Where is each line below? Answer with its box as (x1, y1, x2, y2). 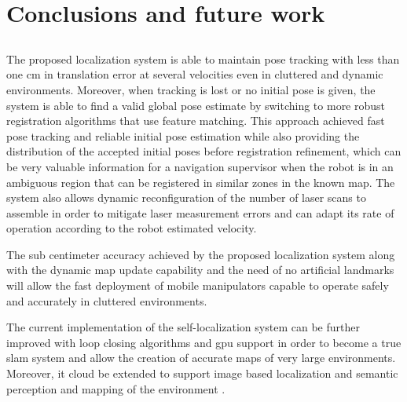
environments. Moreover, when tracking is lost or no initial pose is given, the (6, 81, 376, 97)
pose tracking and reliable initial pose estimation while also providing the (6, 127, 360, 144)
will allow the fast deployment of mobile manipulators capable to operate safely (6, 277, 389, 294)
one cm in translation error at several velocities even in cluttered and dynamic (6, 66, 383, 82)
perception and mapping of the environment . (6, 380, 225, 397)
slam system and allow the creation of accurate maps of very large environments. (6, 349, 396, 366)
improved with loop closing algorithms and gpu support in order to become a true (6, 334, 401, 350)
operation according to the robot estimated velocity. (6, 220, 257, 236)
